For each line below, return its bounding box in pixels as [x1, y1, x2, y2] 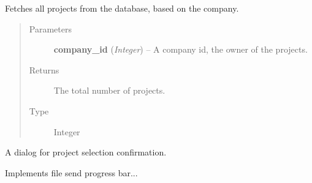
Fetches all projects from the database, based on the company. [5, 2, 239, 14]
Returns [29, 63, 59, 76]
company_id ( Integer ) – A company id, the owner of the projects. [53, 43, 308, 56]
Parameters [29, 22, 72, 35]
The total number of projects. [53, 84, 166, 97]
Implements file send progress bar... [5, 166, 138, 179]
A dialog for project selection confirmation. [5, 146, 167, 159]
